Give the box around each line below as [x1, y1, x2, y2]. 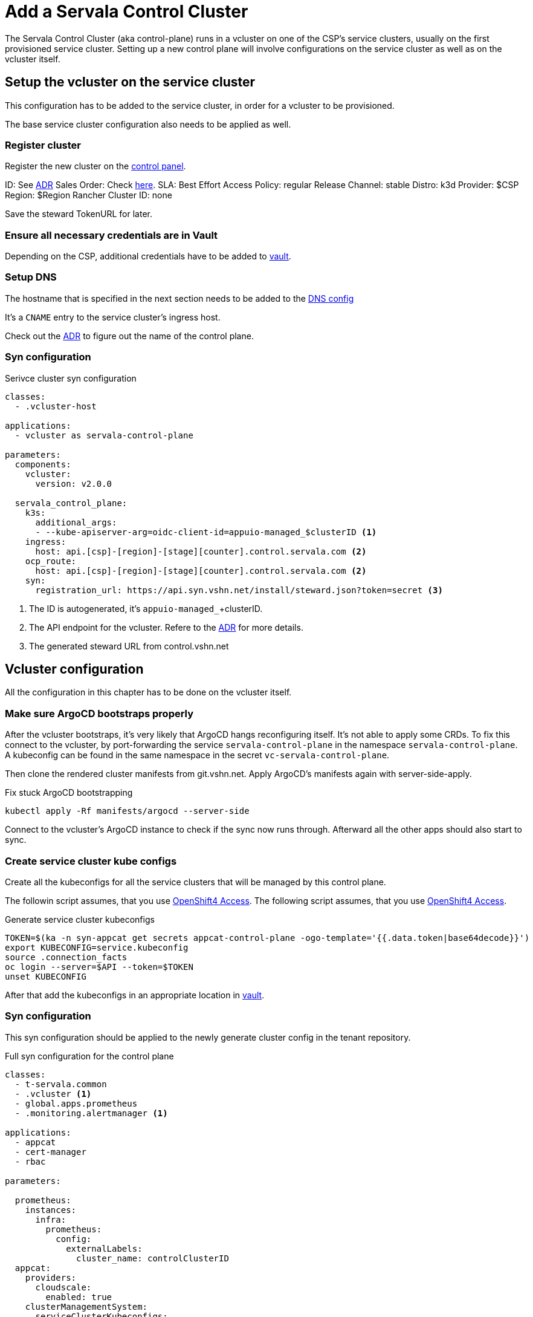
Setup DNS [5, 271, 57, 284]
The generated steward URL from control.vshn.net [29, 640, 229, 651]
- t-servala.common [15, 1079, 107, 1089]
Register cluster [5, 138, 81, 151]
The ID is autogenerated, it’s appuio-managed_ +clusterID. [29, 603, 263, 614]
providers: [25, 1272, 77, 1283]
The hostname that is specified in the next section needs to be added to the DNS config [5, 293, 354, 304]
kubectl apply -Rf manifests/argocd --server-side [5, 806, 250, 816]
